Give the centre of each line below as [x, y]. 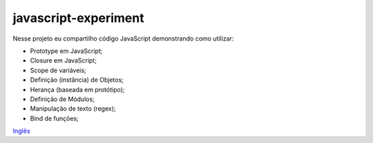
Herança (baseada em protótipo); [77, 89]
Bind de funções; [54, 118]
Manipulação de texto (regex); [73, 109]
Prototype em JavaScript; [66, 51]
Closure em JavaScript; [63, 60]
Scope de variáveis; [58, 70]
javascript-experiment [78, 18]
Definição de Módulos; [62, 99]
